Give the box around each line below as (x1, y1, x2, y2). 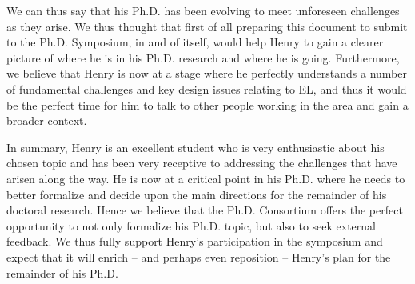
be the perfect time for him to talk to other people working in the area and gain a (6, 96, 409, 113)
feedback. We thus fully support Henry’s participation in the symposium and (6, 233, 383, 250)
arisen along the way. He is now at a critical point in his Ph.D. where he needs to (6, 170, 405, 186)
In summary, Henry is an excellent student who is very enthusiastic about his (6, 138, 385, 155)
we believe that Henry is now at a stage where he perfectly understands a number (6, 65, 407, 82)
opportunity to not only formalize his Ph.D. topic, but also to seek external (6, 217, 376, 234)
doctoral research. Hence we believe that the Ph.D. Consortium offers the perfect (6, 202, 403, 218)
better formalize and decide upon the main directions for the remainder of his (6, 186, 387, 202)
